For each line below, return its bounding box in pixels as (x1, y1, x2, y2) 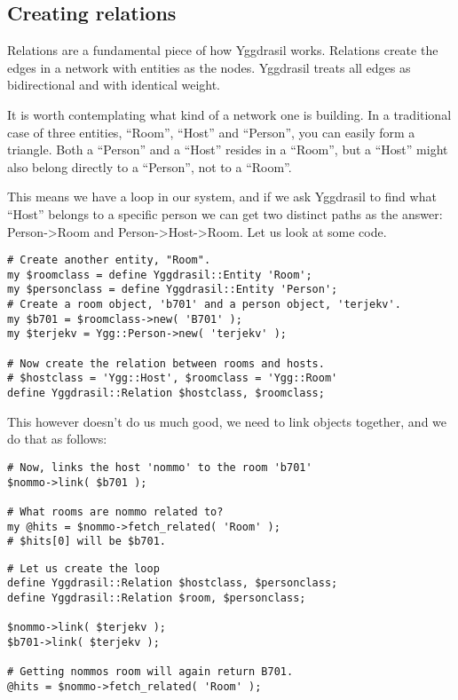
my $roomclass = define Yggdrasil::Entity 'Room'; (7, 268, 312, 281)
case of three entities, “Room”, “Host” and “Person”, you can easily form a (7, 122, 415, 141)
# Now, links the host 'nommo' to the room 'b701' (7, 460, 312, 474)
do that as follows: (7, 429, 107, 448)
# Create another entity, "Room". (7, 254, 211, 267)
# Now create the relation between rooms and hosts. (7, 357, 325, 370)
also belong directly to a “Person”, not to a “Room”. (7, 157, 292, 176)
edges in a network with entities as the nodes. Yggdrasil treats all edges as (7, 58, 411, 76)
